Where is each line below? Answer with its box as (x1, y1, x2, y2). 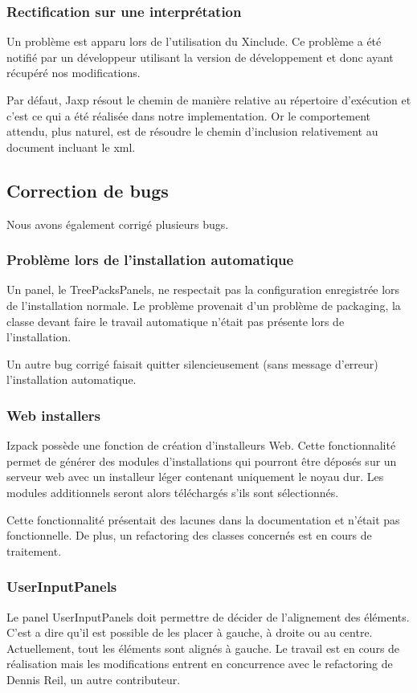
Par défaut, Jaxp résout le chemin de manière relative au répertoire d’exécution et (6, 92, 411, 108)
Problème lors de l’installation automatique (6, 250, 294, 270)
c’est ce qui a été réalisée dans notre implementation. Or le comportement (6, 107, 370, 124)
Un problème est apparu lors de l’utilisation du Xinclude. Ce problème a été (6, 33, 382, 50)
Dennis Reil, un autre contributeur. (6, 671, 181, 687)
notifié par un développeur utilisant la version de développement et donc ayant (6, 48, 394, 65)
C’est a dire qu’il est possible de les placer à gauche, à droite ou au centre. (6, 624, 373, 641)
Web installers (6, 405, 101, 425)
